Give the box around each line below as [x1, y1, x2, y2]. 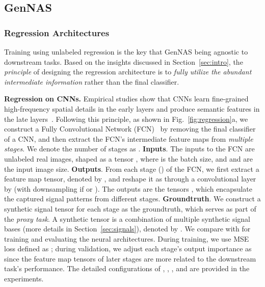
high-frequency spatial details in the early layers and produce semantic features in [4, 103, 260, 114]
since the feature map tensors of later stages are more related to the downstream [4, 253, 256, 264]
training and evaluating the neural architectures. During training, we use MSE [4, 233, 249, 244]
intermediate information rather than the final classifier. [4, 76, 179, 87]
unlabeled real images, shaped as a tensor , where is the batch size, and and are [4, 153, 253, 164]
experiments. [4, 273, 44, 284]
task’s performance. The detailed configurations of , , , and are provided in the [4, 263, 250, 274]
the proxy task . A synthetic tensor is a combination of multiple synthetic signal [4, 213, 250, 224]
